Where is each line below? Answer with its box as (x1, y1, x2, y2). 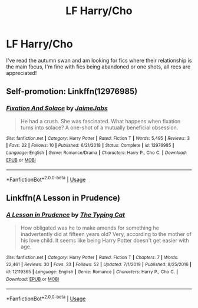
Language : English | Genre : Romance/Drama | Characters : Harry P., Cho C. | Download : (6, 149, 187, 156)
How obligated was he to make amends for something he (20, 224, 159, 231)
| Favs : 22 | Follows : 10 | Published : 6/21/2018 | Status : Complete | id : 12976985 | (6, 143, 174, 149)
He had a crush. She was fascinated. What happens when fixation (20, 117, 181, 124)
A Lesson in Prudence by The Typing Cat (6, 211, 126, 219)
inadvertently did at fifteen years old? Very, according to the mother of (20, 230, 192, 237)
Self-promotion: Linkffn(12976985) (6, 87, 138, 97)
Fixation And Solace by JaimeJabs (6, 104, 108, 113)
